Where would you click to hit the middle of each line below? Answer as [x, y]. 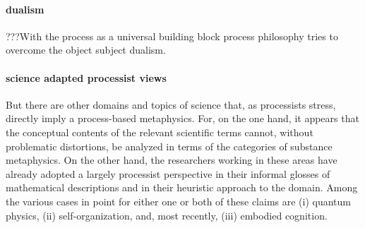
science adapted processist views [86, 77]
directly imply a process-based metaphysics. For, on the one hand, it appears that [182, 118]
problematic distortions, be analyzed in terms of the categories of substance [169, 146]
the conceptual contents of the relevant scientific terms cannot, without [160, 132]
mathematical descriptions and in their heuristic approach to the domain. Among [182, 187]
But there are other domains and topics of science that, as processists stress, [171, 104]
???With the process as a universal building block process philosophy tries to [172, 36]
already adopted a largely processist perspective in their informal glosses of [168, 173]
